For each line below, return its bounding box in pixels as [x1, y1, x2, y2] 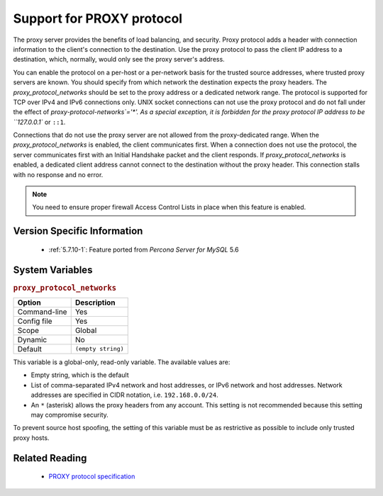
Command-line [17, 307, 67, 317]
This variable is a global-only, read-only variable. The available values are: [13, 358, 231, 366]
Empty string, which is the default [30, 371, 129, 379]
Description [74, 298, 116, 308]
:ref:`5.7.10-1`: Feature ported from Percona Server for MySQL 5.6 [48, 245, 239, 254]
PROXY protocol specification [48, 472, 135, 481]
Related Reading [13, 452, 87, 464]
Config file [17, 316, 52, 326]
